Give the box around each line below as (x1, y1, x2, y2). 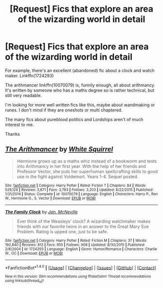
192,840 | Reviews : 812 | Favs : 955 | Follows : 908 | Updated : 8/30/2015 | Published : (5, 242, 146, 247)
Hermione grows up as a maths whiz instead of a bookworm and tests (16, 158, 157, 164)
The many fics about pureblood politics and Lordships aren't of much (5, 116, 144, 122)
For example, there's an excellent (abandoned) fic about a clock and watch (5, 67, 155, 73)
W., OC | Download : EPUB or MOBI (5, 251, 63, 256)
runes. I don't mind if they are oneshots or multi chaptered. (5, 107, 123, 113)
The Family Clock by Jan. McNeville (5, 209, 78, 215)
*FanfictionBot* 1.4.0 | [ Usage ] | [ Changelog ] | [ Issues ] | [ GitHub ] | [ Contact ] (5, 264, 156, 270)
